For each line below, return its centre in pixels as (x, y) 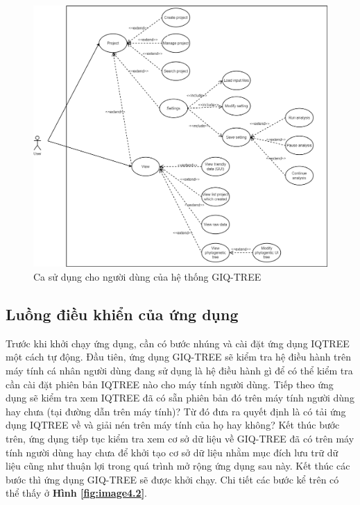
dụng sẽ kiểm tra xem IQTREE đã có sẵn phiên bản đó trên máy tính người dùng (180, 398)
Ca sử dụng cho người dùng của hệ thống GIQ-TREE (147, 276)
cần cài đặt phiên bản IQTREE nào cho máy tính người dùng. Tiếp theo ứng (170, 384)
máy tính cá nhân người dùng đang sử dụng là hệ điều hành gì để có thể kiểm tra (179, 370)
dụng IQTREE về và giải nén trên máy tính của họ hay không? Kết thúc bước (173, 425)
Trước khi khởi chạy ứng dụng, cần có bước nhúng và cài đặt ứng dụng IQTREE (178, 343)
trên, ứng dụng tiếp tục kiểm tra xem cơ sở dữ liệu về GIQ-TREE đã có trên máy (180, 438)
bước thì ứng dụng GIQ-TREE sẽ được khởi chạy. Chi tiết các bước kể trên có (172, 479)
